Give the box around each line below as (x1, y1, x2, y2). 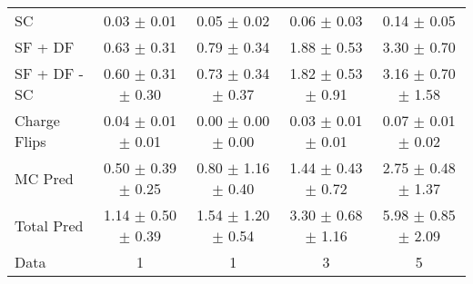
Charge (15, 110, 60, 131)
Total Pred (15, 214, 84, 236)
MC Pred (15, 167, 74, 189)
